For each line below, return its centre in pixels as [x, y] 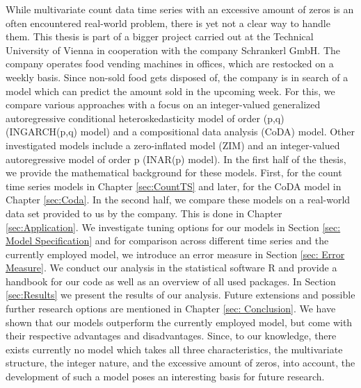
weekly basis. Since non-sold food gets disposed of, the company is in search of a [177, 77]
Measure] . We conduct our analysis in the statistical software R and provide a [171, 268]
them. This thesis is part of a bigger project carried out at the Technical [160, 36]
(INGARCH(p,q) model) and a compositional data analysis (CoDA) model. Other [180, 132]
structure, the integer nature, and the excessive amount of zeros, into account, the [180, 363]
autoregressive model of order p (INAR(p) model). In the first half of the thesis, [176, 159]
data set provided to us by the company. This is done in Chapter [144, 213]
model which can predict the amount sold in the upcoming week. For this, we [170, 91]
